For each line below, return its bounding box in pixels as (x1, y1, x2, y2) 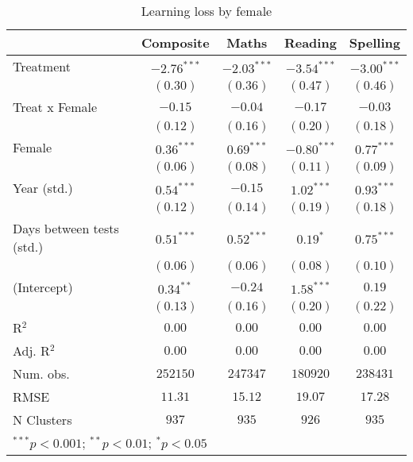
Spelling (349, 33, 400, 52)
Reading (284, 33, 337, 52)
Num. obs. (13, 364, 70, 383)
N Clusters (13, 410, 72, 429)
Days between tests (13, 219, 119, 237)
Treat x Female (13, 98, 98, 116)
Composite (141, 33, 210, 52)
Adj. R (13, 341, 50, 360)
